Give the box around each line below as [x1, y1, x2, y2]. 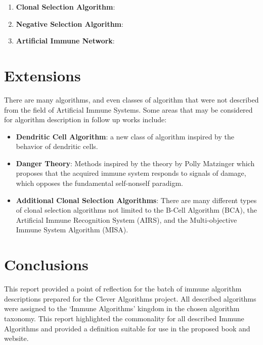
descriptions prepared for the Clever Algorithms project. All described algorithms [4, 293, 256, 304]
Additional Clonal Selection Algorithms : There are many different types [16, 194, 257, 205]
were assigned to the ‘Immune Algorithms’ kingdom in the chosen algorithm [4, 303, 240, 314]
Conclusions [4, 254, 89, 275]
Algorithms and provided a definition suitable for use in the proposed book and [4, 323, 250, 333]
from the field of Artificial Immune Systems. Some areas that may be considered [4, 104, 253, 115]
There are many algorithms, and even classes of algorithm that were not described [4, 94, 259, 105]
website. [4, 333, 29, 343]
